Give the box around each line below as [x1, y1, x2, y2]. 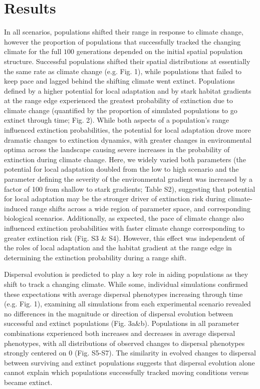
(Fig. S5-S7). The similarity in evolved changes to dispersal [74, 347, 256, 358]
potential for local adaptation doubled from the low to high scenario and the [4, 164, 239, 174]
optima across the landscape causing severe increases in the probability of [4, 144, 230, 155]
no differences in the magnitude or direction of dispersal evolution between [4, 308, 233, 318]
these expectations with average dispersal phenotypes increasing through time [4, 288, 243, 299]
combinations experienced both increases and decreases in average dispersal [4, 327, 235, 338]
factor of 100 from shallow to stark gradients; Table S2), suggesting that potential [4, 183, 255, 194]
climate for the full [4, 46, 62, 57]
